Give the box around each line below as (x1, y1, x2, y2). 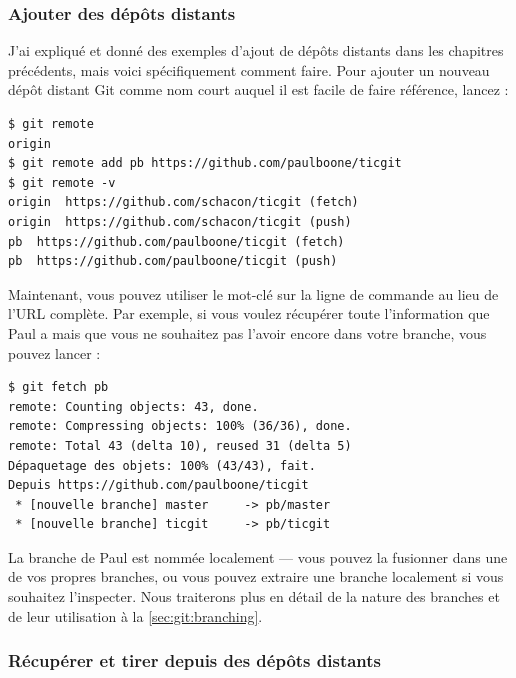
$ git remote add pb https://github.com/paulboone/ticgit (8, 156, 402, 171)
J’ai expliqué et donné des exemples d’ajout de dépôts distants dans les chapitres (8, 40, 504, 61)
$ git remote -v (8, 175, 116, 190)
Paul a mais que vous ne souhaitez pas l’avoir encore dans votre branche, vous (8, 322, 487, 343)
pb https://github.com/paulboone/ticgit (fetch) (8, 234, 345, 249)
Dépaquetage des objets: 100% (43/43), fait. (8, 458, 316, 473)
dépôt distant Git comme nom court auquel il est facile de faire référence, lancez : (8, 79, 509, 100)
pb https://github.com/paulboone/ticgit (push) (8, 254, 338, 269)
